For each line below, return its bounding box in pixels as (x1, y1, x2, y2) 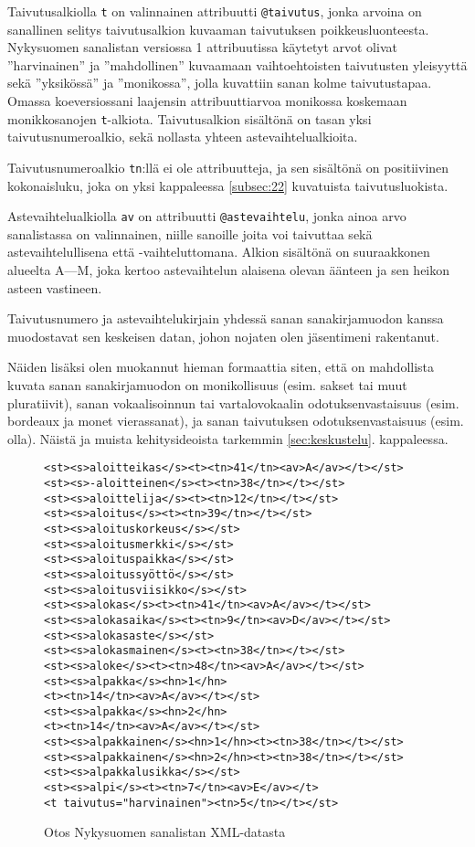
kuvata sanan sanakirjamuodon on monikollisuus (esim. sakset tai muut (7, 375, 407, 394)
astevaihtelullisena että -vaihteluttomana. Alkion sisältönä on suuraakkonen (7, 242, 430, 261)
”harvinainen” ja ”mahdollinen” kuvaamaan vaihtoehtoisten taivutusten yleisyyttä (7, 55, 468, 74)
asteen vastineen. (7, 278, 102, 297)
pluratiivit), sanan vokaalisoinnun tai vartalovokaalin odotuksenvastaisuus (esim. (7, 393, 459, 412)
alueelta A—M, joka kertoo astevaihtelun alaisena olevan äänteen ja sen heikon (7, 259, 450, 279)
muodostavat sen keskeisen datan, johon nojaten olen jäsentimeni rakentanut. (7, 326, 439, 345)
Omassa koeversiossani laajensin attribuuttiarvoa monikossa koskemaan (7, 91, 407, 111)
